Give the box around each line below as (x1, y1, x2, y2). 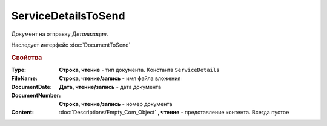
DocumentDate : (11, 83, 52, 90)
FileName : (11, 75, 38, 82)
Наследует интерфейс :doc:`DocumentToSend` (11, 41, 131, 48)
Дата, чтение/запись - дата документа (59, 83, 162, 90)
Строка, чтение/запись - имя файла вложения (59, 75, 181, 82)
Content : (11, 108, 35, 116)
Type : (11, 66, 27, 73)
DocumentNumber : (11, 91, 61, 99)
